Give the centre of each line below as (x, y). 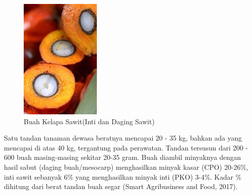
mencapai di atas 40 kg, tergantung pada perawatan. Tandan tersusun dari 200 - (126, 147)
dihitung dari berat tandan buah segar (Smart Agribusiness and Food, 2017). (121, 186)
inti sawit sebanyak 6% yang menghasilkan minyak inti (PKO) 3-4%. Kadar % (123, 176)
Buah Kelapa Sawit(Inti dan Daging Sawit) (89, 121)
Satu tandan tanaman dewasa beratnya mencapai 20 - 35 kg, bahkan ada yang (123, 138)
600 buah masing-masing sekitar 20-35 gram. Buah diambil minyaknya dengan (123, 157)
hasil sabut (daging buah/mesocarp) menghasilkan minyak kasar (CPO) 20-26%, (126, 167)
